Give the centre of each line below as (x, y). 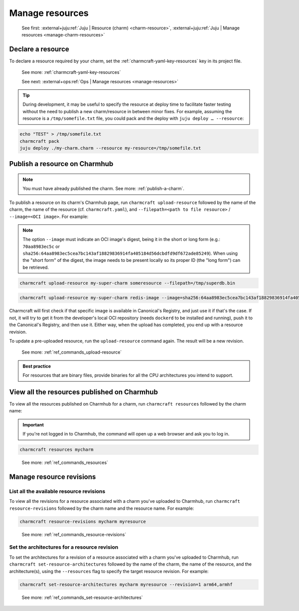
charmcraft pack (40, 141)
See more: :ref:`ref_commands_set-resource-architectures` (82, 597)
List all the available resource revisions (57, 491)
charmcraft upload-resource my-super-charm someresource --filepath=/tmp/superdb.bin (127, 283)
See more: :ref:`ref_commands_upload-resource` (72, 352)
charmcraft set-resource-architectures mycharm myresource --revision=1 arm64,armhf (126, 584)
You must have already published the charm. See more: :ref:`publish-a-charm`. (103, 189)
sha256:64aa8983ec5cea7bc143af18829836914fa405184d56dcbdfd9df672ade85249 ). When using (130, 253)
